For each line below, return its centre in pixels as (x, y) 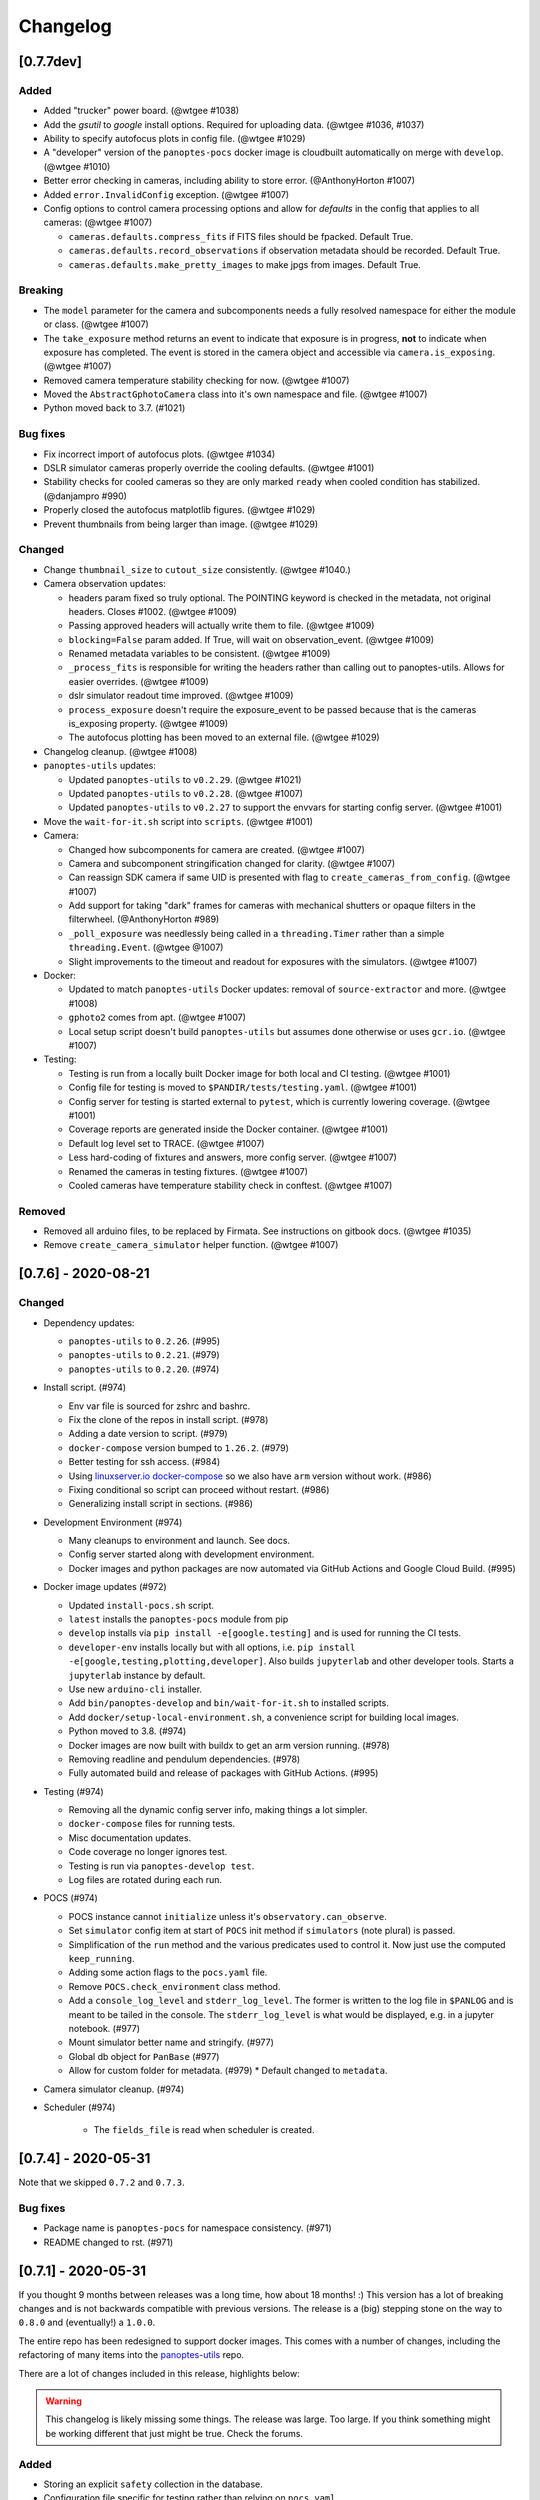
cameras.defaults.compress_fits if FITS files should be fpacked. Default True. (241, 236)
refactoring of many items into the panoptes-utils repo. (131, 2355)
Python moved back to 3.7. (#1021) (114, 408)
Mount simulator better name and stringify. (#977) (171, 2042)
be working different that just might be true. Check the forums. (174, 2433)
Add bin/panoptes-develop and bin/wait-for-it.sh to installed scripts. (228, 1703)
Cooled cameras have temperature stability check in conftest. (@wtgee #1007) (230, 1185)
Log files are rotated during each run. (145, 1880)
